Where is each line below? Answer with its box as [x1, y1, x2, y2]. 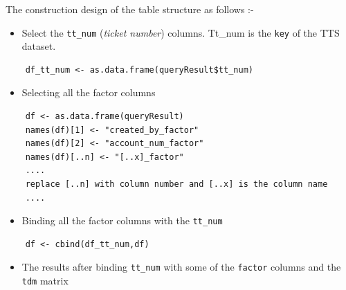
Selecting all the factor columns [21, 85, 156, 100]
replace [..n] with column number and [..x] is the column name [25, 179, 328, 189]
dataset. [21, 39, 56, 53]
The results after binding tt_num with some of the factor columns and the [21, 260, 341, 274]
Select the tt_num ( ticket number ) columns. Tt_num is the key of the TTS [21, 25, 340, 39]
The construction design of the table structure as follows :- [6, 2, 254, 16]
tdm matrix [21, 273, 69, 288]
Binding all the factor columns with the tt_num [21, 213, 223, 228]
